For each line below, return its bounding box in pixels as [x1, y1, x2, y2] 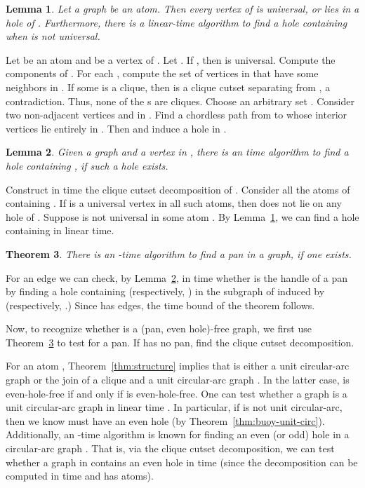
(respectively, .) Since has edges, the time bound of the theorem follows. [6, 297, 315, 312]
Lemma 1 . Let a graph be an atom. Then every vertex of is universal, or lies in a [6, 1, 359, 15]
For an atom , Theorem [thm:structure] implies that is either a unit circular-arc [6, 358, 350, 373]
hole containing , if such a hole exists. [6, 158, 168, 172]
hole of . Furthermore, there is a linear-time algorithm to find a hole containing [6, 15, 347, 29]
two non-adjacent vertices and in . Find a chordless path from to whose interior [6, 107, 347, 122]
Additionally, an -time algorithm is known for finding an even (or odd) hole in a [6, 427, 350, 442]
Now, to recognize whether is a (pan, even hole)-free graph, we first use [6, 321, 312, 336]
